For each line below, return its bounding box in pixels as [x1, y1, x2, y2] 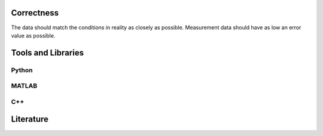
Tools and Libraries [11, 48, 84, 58]
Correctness [11, 8, 59, 18]
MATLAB [11, 82, 38, 90]
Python [11, 66, 33, 74]
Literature [11, 114, 49, 125]
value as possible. [11, 32, 56, 39]
